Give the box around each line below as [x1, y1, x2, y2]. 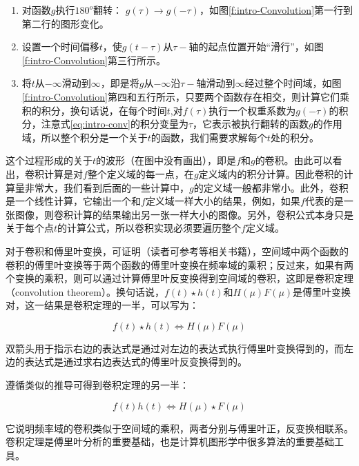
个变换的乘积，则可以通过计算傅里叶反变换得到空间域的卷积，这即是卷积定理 [6, 271, 353, 285]
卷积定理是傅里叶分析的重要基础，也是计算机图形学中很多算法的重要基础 [6, 434, 334, 449]
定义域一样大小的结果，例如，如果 [145, 194, 300, 208]
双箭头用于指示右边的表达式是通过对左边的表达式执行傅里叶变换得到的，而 [6, 341, 344, 355]
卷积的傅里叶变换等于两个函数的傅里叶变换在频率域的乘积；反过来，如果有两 [6, 257, 353, 272]
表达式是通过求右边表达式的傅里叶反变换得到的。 [24, 354, 247, 369]
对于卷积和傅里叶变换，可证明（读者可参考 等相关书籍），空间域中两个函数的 [6, 243, 349, 258]
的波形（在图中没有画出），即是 [96, 153, 237, 168]
